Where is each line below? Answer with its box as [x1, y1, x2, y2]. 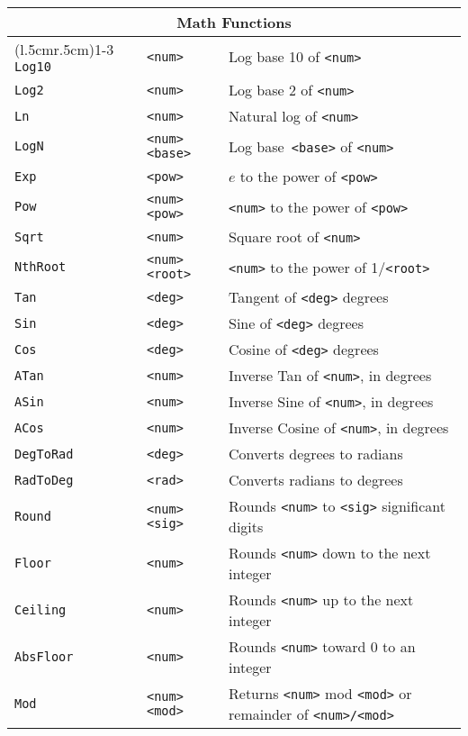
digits [229, 516, 264, 537]
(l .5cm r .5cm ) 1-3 [14, 39, 114, 59]
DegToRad [14, 446, 74, 461]
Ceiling [14, 603, 67, 617]
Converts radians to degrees [229, 469, 403, 490]
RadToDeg [14, 472, 74, 487]
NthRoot [14, 259, 67, 274]
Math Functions [176, 12, 292, 32]
